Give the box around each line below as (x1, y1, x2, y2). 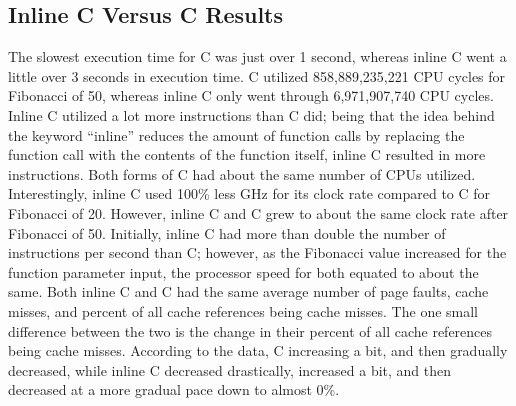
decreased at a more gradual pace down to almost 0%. (8, 379, 340, 400)
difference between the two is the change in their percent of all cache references (8, 320, 493, 341)
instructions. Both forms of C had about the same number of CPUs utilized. (8, 163, 476, 184)
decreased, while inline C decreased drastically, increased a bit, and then (8, 359, 452, 380)
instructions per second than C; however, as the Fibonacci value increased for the (8, 242, 507, 263)
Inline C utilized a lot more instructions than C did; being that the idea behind (8, 104, 495, 125)
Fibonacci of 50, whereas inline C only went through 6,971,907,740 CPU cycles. (8, 85, 494, 106)
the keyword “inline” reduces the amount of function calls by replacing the (8, 124, 465, 145)
